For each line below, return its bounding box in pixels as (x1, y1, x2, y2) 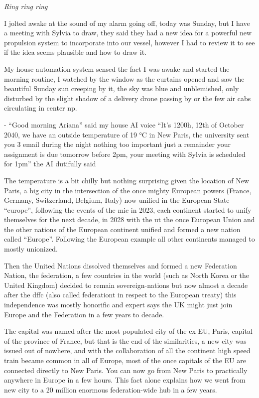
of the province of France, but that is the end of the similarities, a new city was (4, 335, 247, 346)
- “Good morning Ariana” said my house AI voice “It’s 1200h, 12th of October (4, 119, 244, 130)
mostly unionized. (4, 244, 58, 254)
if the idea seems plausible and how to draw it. (4, 47, 147, 57)
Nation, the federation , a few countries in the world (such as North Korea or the (4, 270, 250, 280)
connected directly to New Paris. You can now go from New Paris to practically (4, 365, 248, 375)
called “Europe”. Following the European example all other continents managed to (4, 234, 255, 244)
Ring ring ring (4, 1, 48, 11)
